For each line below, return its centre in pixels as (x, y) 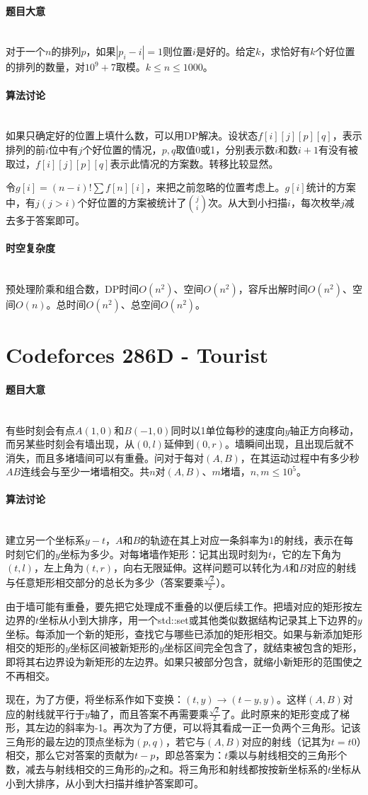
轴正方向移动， (324, 430)
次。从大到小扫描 (248, 202)
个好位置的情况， (122, 149)
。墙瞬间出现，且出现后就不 (289, 444)
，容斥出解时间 (273, 288)
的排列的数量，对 (45, 67)
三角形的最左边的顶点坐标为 (70, 741)
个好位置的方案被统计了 (132, 202)
